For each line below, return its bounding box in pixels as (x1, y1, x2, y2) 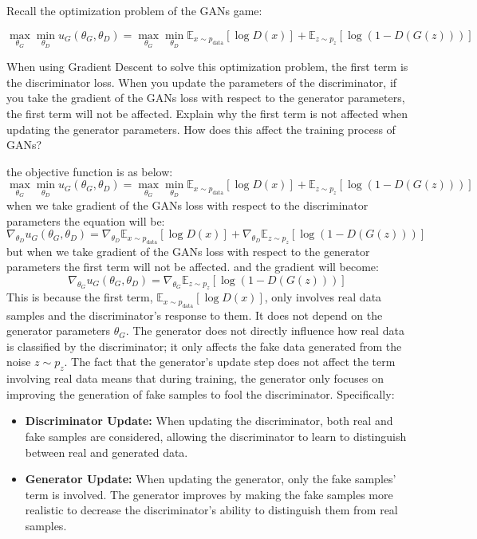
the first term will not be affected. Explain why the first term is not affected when (6, 105, 408, 121)
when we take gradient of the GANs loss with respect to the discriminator (6, 197, 369, 213)
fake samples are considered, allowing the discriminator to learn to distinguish (25, 427, 407, 444)
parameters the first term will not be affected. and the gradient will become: (6, 258, 379, 275)
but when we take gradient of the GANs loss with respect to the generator (6, 242, 370, 259)
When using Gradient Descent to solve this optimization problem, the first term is (6, 58, 408, 75)
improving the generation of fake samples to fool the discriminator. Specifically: (6, 385, 395, 402)
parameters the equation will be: (6, 212, 165, 229)
